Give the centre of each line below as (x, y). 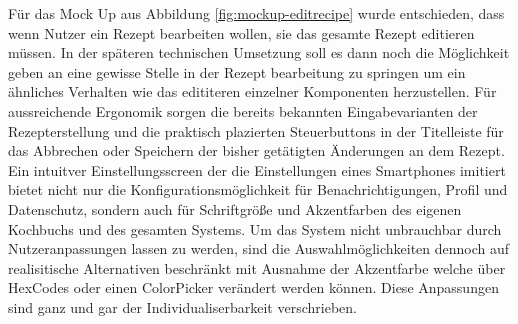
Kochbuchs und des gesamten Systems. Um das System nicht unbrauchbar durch (255, 228)
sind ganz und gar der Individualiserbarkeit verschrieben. (182, 306)
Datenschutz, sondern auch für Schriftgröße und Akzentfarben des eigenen (235, 208)
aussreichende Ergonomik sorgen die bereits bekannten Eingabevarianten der (243, 110)
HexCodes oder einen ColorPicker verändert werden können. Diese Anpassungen (253, 287)
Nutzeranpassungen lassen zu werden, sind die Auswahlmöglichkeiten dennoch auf (259, 248)
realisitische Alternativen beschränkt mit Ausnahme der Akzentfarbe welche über (257, 267)
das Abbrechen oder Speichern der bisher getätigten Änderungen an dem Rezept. (256, 150)
